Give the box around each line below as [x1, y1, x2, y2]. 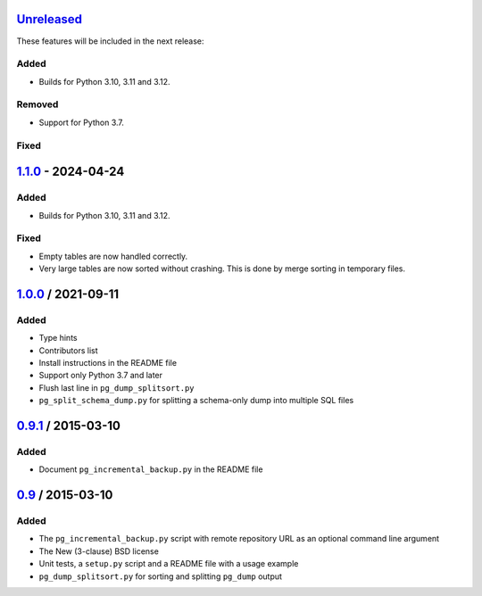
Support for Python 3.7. [38, 117, 125, 128]
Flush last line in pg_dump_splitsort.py [38, 382, 195, 393]
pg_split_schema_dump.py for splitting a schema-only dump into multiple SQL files [38, 395, 354, 406]
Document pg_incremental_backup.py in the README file [38, 464, 263, 475]
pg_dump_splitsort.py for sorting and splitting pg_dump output [38, 571, 283, 582]
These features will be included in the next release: [16, 36, 204, 46]
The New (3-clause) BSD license [38, 545, 160, 557]
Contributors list [38, 344, 98, 356]
